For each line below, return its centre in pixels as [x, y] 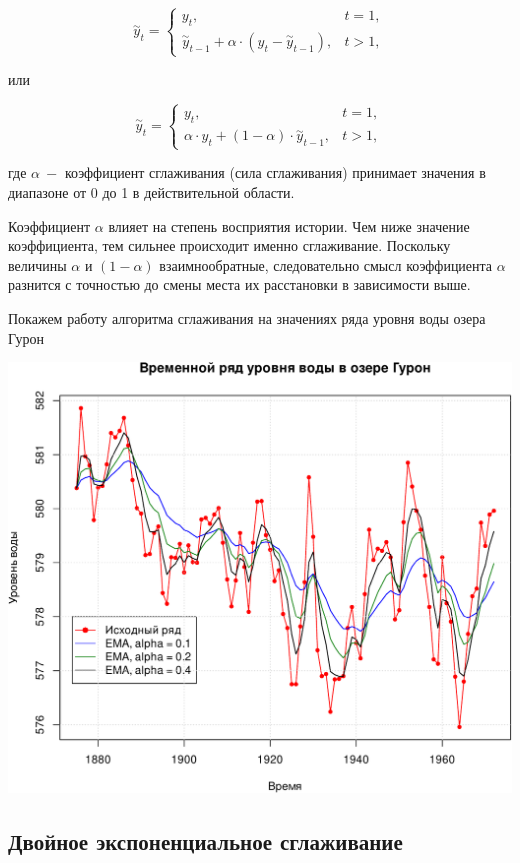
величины [37, 264]
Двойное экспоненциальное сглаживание [205, 840]
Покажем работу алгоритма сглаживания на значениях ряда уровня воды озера [247, 317]
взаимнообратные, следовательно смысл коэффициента [326, 264]
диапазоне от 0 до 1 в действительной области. [151, 191]
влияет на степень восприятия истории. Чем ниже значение [289, 225]
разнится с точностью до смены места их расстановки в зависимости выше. [239, 284]
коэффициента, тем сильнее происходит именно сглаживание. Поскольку [229, 245]
